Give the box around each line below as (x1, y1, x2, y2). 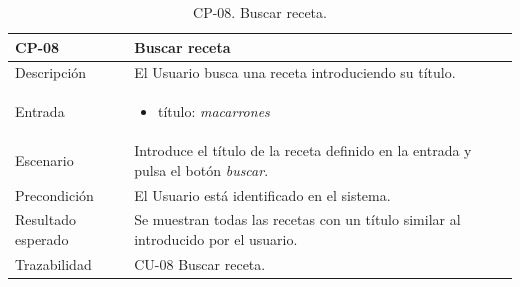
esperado (15, 229, 69, 249)
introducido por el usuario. (134, 229, 298, 249)
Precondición (15, 184, 94, 205)
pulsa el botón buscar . (134, 159, 269, 180)
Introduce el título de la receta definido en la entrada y (134, 140, 472, 161)
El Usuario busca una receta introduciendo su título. (134, 62, 456, 83)
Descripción (15, 62, 87, 83)
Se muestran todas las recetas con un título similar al (134, 209, 461, 230)
